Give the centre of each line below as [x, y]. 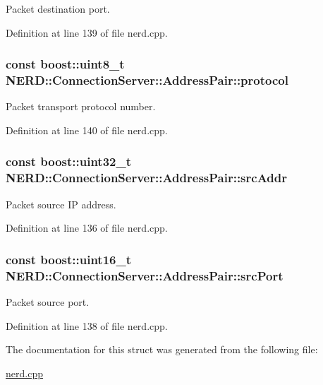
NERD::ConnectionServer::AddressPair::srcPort [145, 275]
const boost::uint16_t [68, 259]
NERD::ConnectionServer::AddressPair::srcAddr [147, 178]
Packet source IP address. [61, 204]
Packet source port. [48, 301]
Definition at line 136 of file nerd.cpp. [87, 228]
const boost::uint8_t [65, 64]
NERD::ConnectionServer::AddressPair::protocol [147, 80]
